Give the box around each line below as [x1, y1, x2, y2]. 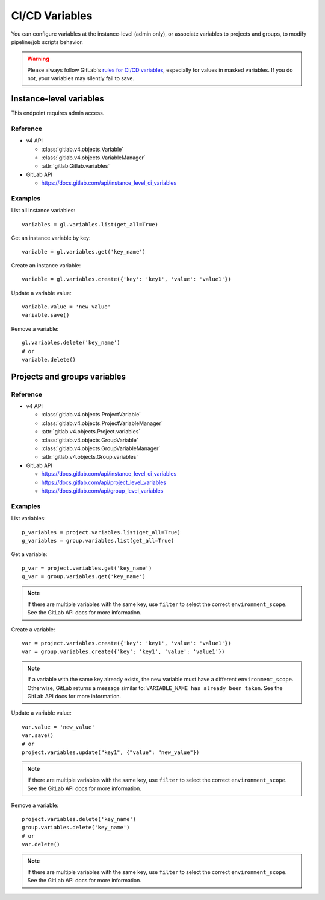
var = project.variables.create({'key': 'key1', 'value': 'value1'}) [22, 640, 232, 647]
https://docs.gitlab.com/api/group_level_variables [41, 487, 164, 494]
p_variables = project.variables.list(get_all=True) [22, 529, 181, 535]
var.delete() [22, 841, 60, 848]
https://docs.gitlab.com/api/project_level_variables [41, 479, 167, 486]
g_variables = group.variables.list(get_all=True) [22, 537, 175, 544]
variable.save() [22, 311, 70, 319]
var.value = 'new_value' [22, 723, 95, 730]
